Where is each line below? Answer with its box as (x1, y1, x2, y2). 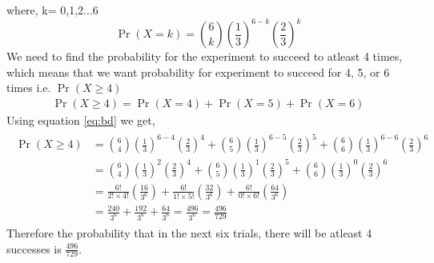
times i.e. (6, 79, 51, 96)
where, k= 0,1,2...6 (6, 2, 98, 18)
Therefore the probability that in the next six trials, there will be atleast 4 (6, 225, 372, 241)
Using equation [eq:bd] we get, (6, 111, 155, 128)
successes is (6, 240, 62, 257)
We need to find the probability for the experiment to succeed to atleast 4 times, (6, 48, 403, 65)
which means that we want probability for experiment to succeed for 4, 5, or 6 (6, 63, 390, 80)
